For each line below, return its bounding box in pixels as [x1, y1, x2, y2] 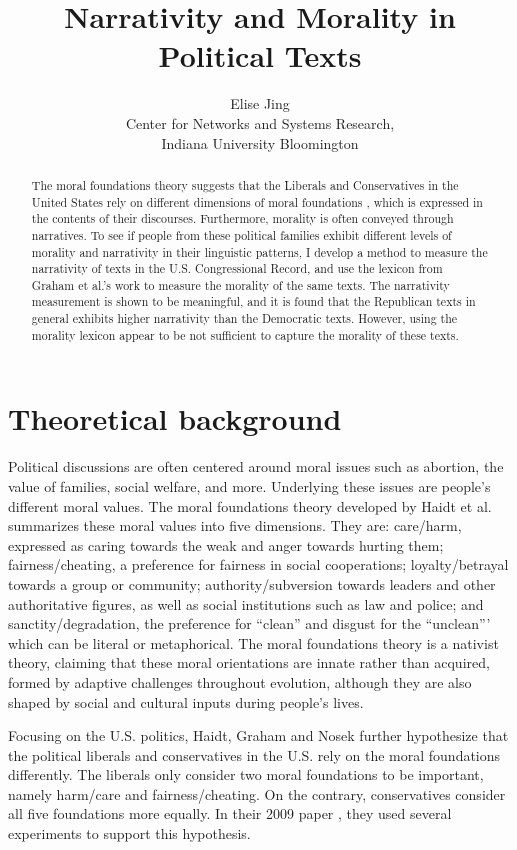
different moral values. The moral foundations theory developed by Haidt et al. [8, 495, 492, 516]
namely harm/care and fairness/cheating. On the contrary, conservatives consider [8, 783, 506, 804]
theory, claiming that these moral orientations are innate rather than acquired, [8, 652, 490, 673]
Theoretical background [8, 398, 342, 439]
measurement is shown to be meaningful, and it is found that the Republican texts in [31, 293, 476, 310]
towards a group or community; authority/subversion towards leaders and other [8, 573, 496, 594]
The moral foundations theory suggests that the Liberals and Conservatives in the [31, 176, 459, 193]
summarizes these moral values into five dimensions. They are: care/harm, [8, 515, 462, 536]
